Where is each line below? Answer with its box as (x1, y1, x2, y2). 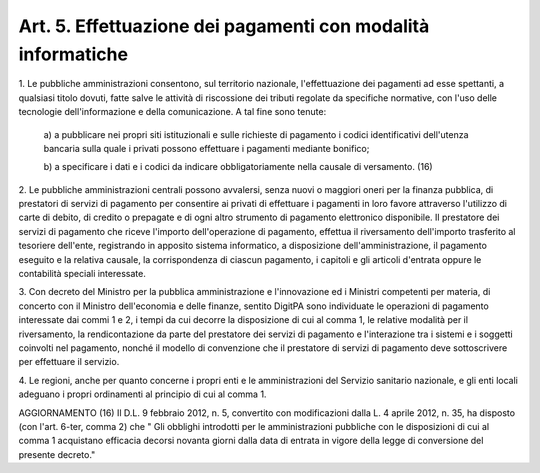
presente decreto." (18, 448, 96, 460)
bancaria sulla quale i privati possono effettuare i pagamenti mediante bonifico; (43, 142, 370, 154)
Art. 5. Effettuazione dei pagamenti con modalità (18, 15, 430, 37)
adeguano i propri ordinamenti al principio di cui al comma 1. (18, 388, 267, 400)
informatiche (18, 43, 129, 65)
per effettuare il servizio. (18, 356, 120, 368)
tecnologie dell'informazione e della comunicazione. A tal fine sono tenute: (18, 106, 327, 118)
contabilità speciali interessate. (18, 268, 147, 280)
